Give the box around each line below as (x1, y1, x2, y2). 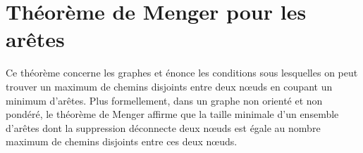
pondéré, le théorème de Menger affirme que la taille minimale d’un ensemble (6, 107, 339, 121)
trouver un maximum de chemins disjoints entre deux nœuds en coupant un (6, 79, 333, 93)
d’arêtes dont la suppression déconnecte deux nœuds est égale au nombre (6, 120, 321, 135)
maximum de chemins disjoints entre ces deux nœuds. (6, 134, 238, 149)
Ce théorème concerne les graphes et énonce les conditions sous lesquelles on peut (6, 65, 358, 80)
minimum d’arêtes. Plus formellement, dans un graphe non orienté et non (6, 93, 323, 107)
